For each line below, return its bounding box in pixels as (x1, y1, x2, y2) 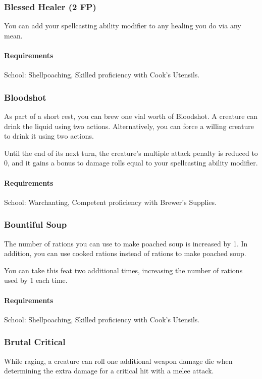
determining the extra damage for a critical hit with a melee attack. (4, 365, 214, 376)
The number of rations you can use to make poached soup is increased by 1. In (4, 238, 248, 248)
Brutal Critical (4, 335, 66, 348)
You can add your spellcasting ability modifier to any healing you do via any (4, 20, 241, 31)
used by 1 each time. (4, 275, 68, 285)
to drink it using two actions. (4, 131, 94, 141)
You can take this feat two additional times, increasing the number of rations (4, 265, 243, 275)
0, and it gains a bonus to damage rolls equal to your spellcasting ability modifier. (4, 157, 258, 168)
